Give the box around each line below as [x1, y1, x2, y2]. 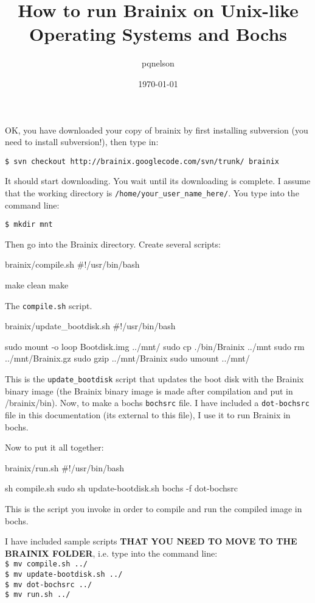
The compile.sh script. [5, 299, 92, 312]
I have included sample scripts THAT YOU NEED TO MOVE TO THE [5, 535, 297, 548]
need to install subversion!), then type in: [5, 135, 159, 148]
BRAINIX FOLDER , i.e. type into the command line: [5, 546, 218, 559]
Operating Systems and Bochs [29, 21, 288, 46]
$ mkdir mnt [5, 220, 53, 229]
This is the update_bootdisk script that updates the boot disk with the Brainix [5, 373, 304, 385]
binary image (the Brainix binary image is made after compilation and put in [5, 384, 293, 397]
